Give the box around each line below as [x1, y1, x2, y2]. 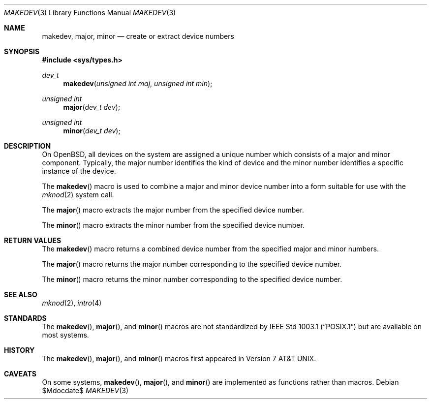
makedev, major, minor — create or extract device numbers [42, 32, 234, 40]
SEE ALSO [4, 290, 37, 299]
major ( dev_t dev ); [63, 103, 121, 111]
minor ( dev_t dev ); [63, 126, 121, 135]
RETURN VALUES [4, 236, 62, 245]
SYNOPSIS [4, 47, 40, 56]
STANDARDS [4, 314, 47, 322]
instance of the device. [42, 167, 116, 175]
